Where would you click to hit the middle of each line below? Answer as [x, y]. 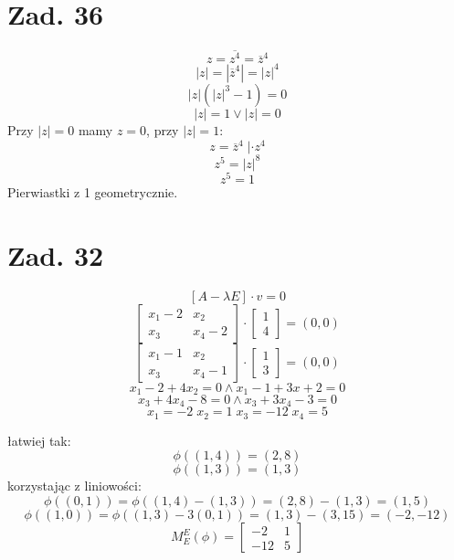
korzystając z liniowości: [74, 486]
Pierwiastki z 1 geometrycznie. [93, 191]
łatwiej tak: [39, 440]
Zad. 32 [56, 254]
